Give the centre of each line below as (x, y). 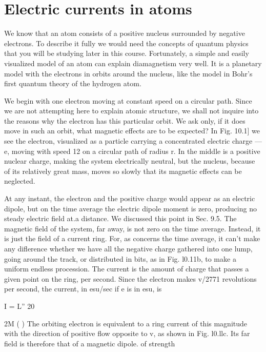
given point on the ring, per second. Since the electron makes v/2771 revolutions (130, 278)
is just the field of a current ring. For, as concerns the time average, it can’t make (132, 238)
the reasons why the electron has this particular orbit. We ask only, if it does (125, 120)
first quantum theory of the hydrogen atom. (73, 83)
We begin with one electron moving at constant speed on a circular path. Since (128, 100)
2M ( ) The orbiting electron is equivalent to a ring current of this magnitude (126, 323)
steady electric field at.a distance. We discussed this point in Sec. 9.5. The (120, 218)
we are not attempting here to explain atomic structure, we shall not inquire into (131, 111)
